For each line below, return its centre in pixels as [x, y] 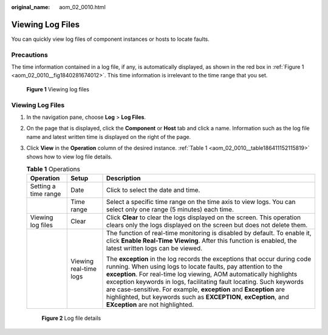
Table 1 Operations [53, 169]
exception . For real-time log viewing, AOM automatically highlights [202, 274]
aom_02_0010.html [82, 7]
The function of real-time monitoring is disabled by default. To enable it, [209, 233]
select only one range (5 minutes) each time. [170, 210]
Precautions [29, 55]
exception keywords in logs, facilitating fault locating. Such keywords [205, 282]
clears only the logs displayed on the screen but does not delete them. [207, 225]
